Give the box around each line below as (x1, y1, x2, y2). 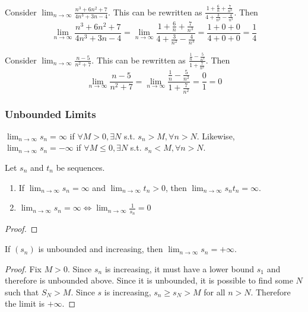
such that (5, 285, 39, 298)
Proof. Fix (5, 262, 42, 275)
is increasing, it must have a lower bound (104, 262, 255, 275)
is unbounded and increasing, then (38, 243, 163, 255)
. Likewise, (196, 129, 235, 142)
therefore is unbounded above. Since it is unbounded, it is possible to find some (5, 274, 293, 286)
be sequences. (56, 161, 105, 174)
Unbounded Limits (5, 106, 96, 121)
